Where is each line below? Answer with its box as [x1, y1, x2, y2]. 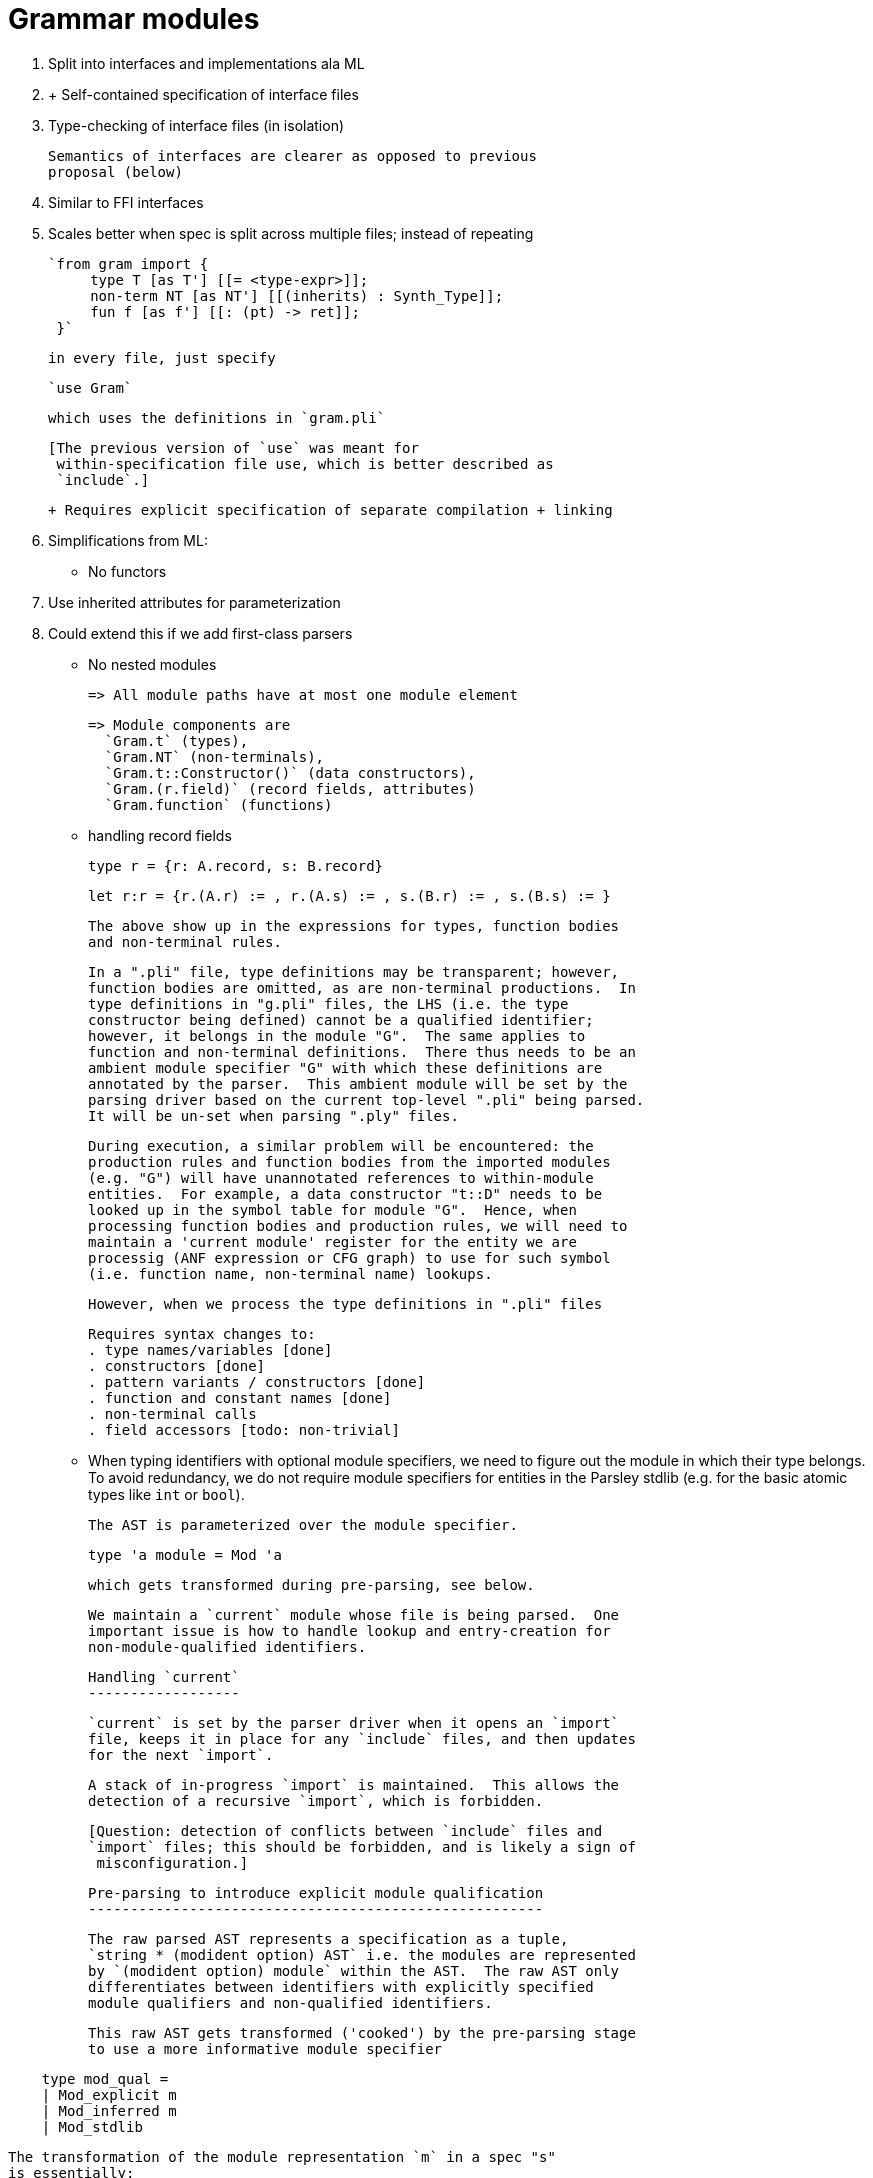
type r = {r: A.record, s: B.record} [88, 857, 384, 874]
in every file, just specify [48, 349, 276, 366]
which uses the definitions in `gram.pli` [48, 409, 386, 426]
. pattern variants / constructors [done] [88, 1373, 426, 1390]
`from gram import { [48, 255, 209, 272]
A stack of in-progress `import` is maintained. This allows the [88, 1776, 620, 1793]
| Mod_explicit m [41, 2086, 177, 2103]
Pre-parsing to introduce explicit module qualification [88, 1884, 544, 1901]
